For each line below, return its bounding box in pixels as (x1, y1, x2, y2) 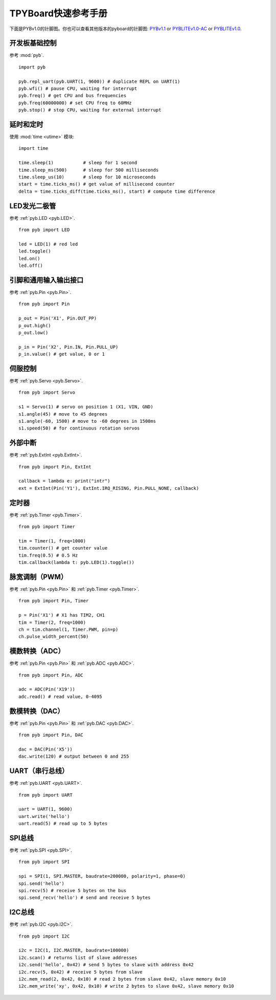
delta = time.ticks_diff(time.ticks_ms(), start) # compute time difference (18, 188, 216, 194)
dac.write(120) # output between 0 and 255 (18, 754, 129, 759)
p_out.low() (18, 330, 49, 335)
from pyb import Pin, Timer (18, 598, 89, 604)
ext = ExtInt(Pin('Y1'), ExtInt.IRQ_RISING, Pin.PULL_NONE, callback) (18, 485, 199, 491)
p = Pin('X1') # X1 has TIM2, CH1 (18, 612, 105, 618)
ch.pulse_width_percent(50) (18, 634, 89, 640)
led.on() (18, 256, 40, 261)
